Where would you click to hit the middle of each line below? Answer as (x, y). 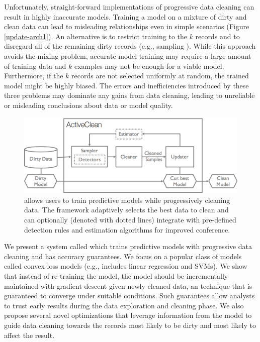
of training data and (35, 66)
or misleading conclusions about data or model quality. (89, 105)
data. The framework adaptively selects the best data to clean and (126, 210)
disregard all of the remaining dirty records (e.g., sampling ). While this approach (130, 46)
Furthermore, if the (34, 76)
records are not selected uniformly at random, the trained (160, 76)
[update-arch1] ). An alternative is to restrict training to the (96, 36)
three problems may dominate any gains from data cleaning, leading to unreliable (129, 95)
